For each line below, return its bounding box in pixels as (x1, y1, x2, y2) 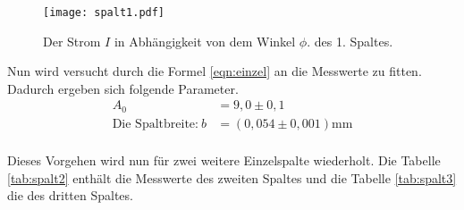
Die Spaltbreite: (112, 117, 198, 130)
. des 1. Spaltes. (307, 31, 393, 50)
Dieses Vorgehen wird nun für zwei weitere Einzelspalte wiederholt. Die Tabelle (7, 150, 441, 169)
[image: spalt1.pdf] (43, 6, 165, 19)
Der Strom (43, 31, 101, 50)
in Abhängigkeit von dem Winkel (114, 31, 296, 50)
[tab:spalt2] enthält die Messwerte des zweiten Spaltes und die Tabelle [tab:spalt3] (7, 168, 457, 187)
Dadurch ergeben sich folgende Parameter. (7, 79, 239, 97)
